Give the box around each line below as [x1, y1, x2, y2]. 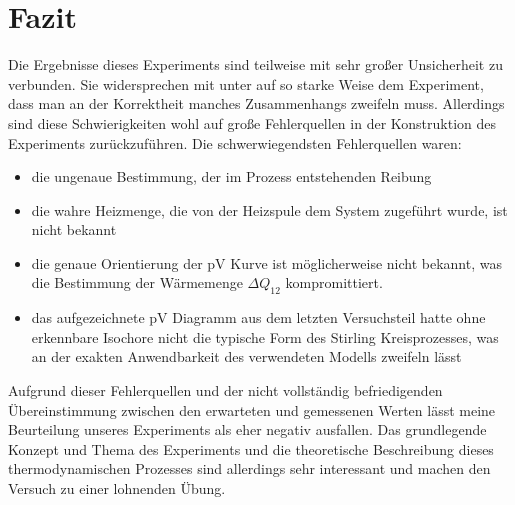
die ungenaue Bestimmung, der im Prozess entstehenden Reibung [31, 166, 432, 187]
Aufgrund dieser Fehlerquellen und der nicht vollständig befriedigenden [8, 380, 443, 401]
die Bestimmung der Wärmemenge [31, 272, 243, 293]
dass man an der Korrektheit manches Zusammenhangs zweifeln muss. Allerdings [8, 93, 505, 114]
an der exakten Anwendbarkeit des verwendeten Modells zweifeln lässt [31, 346, 462, 367]
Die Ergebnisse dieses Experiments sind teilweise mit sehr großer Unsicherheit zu [8, 54, 503, 75]
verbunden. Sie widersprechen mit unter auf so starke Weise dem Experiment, [8, 73, 484, 94]
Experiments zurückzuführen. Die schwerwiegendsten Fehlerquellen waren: [8, 132, 462, 153]
